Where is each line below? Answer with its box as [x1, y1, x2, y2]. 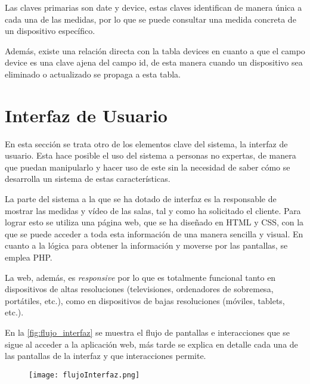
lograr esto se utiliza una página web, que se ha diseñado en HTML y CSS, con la [5, 216, 304, 228]
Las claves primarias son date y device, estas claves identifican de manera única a [5, 1, 302, 13]
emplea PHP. [5, 251, 52, 264]
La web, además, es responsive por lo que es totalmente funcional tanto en [5, 271, 276, 283]
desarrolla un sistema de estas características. [5, 172, 170, 185]
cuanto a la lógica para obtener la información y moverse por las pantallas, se [5, 239, 288, 252]
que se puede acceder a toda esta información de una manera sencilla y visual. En [5, 227, 303, 240]
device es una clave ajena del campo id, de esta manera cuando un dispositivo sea [5, 56, 303, 69]
